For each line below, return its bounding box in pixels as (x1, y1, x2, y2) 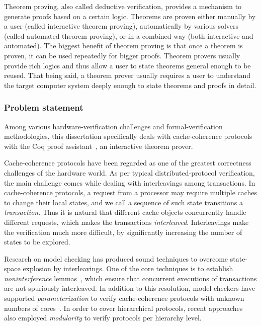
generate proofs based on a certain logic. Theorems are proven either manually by (4, 11, 256, 21)
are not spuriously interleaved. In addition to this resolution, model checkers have (4, 283, 255, 293)
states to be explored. (4, 236, 70, 247)
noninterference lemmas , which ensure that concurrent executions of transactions (4, 273, 257, 283)
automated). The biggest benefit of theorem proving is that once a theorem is (4, 40, 243, 51)
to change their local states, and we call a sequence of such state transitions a (4, 197, 243, 207)
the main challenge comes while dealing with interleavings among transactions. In (4, 177, 255, 188)
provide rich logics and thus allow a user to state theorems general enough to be (4, 60, 251, 70)
